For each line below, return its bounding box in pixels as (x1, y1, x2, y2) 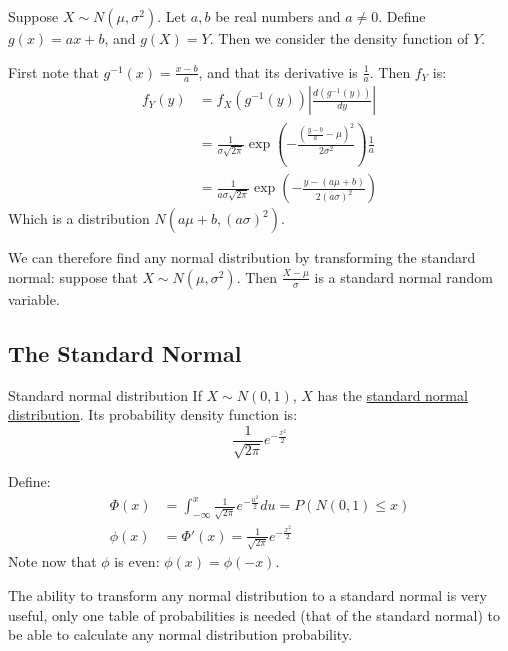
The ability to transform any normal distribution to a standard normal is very (8, 584, 487, 605)
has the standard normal (317, 384, 468, 405)
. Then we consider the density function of (209, 28, 469, 48)
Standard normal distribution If (8, 384, 202, 405)
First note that (8, 61, 99, 82)
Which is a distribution (8, 208, 150, 229)
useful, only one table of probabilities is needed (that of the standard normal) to (8, 604, 501, 625)
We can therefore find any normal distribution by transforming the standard (8, 247, 476, 268)
